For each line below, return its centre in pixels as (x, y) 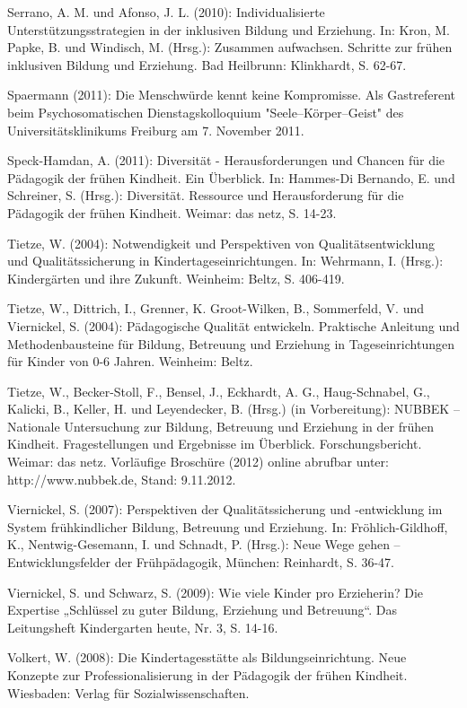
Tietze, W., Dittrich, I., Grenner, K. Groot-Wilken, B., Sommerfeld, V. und (216, 308)
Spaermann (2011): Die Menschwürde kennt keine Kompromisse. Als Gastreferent (232, 95)
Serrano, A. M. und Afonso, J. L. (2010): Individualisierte (166, 12)
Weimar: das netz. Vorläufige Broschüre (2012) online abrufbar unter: (198, 462)
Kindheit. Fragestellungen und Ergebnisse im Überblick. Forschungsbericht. (215, 444)
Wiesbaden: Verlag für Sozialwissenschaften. (128, 692)
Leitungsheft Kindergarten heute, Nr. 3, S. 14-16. (143, 627)
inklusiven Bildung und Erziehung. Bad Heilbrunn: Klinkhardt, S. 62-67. (207, 64)
